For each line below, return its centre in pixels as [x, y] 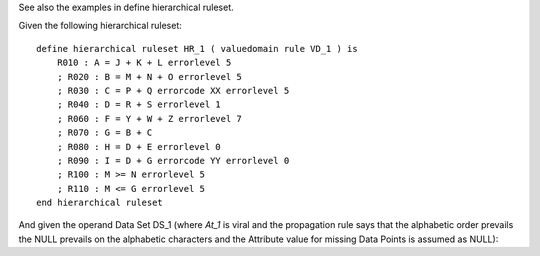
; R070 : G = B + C [104, 133]
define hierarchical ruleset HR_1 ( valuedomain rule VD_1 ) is [197, 48]
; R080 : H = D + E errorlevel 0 [139, 146]
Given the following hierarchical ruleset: [100, 26]
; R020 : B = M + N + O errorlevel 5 [149, 76]
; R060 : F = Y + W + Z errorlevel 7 [149, 118]
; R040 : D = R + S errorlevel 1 [139, 104]
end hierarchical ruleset [100, 203]
